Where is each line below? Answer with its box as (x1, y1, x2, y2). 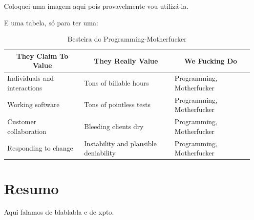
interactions (7, 82, 42, 92)
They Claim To (16, 50, 68, 61)
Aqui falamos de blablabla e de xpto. (4, 207, 114, 217)
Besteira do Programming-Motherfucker (67, 34, 187, 44)
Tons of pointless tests (84, 99, 151, 110)
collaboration (7, 126, 46, 136)
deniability (84, 148, 116, 158)
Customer (7, 116, 37, 127)
